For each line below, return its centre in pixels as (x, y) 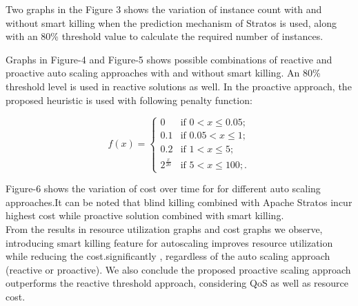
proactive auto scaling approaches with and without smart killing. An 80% (163, 73)
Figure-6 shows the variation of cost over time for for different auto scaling (163, 188)
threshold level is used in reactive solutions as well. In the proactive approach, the (179, 86)
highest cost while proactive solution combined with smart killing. (145, 215)
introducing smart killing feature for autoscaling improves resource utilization (169, 242)
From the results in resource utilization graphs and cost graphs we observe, (164, 228)
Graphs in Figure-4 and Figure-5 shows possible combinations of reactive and (169, 59)
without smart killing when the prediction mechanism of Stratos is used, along (171, 22)
